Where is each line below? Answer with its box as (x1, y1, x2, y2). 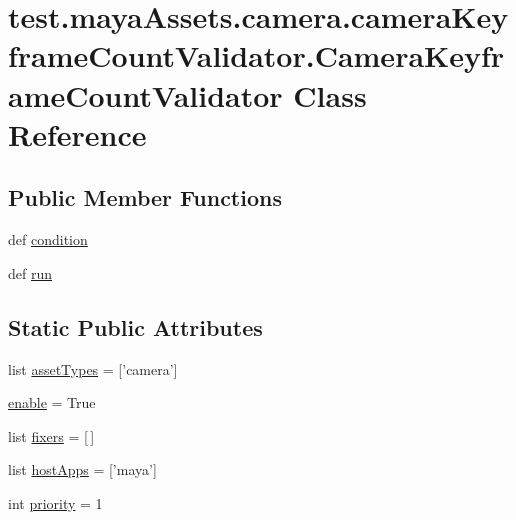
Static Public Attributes (8, 311, 263, 342)
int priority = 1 (8, 492, 103, 513)
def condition (8, 229, 88, 250)
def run (8, 262, 53, 283)
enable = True (8, 392, 96, 413)
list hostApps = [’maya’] (8, 459, 157, 480)
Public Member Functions (8, 182, 282, 213)
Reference (8, 113, 147, 154)
